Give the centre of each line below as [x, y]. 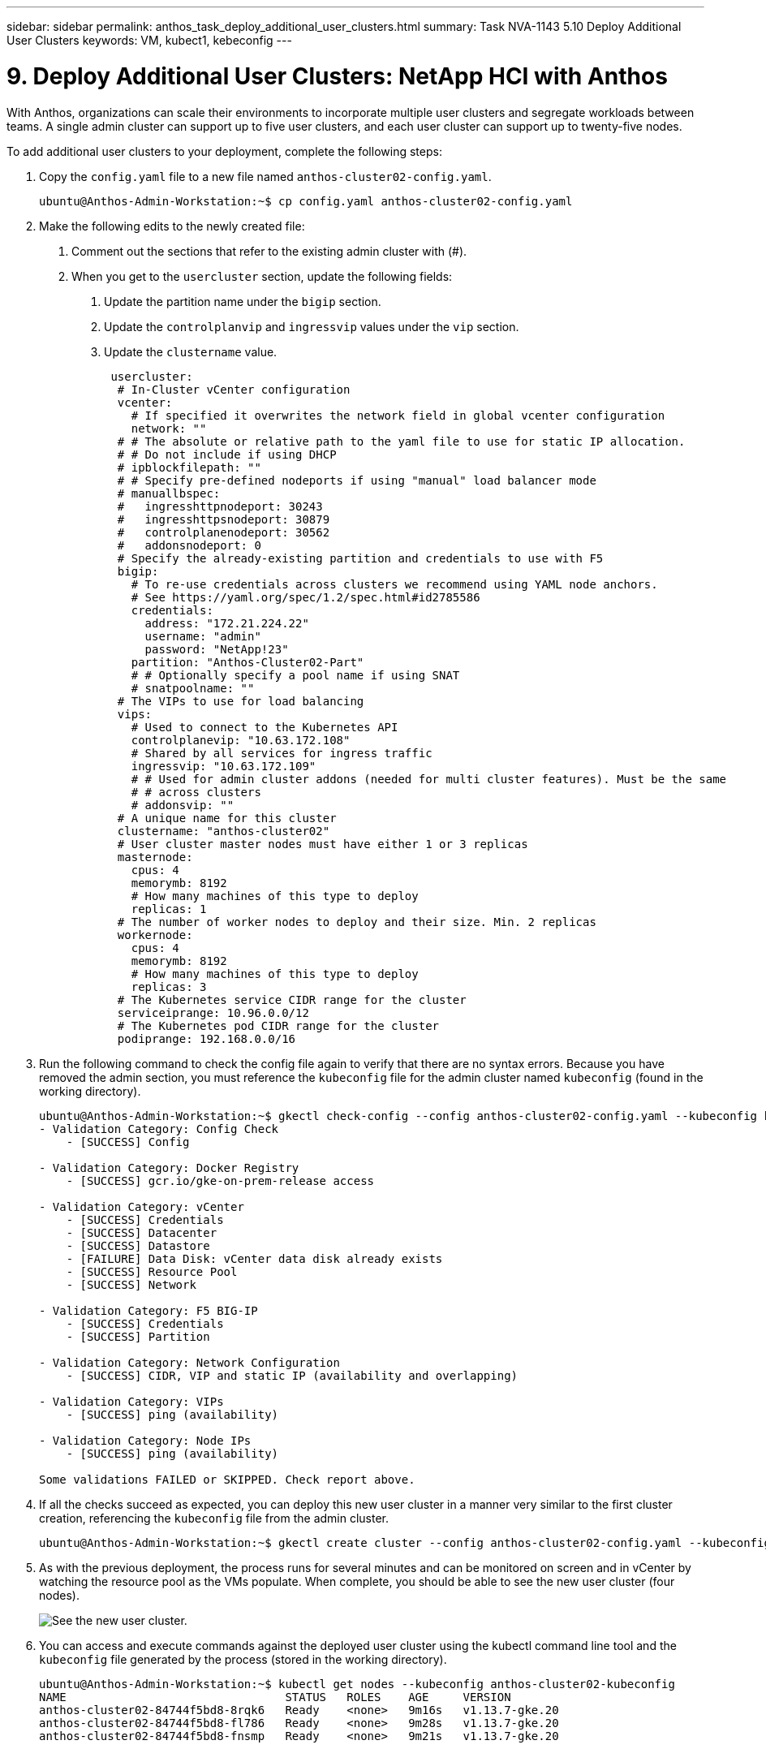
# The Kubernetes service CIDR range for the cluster [292, 999]
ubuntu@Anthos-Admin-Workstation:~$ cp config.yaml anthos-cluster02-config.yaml [306, 201]
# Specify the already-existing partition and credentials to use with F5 [360, 558]
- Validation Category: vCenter [142, 1206]
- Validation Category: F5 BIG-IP [148, 1310]
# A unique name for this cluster [227, 818]
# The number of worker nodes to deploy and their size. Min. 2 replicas [357, 922]
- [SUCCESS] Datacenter [142, 1232]
